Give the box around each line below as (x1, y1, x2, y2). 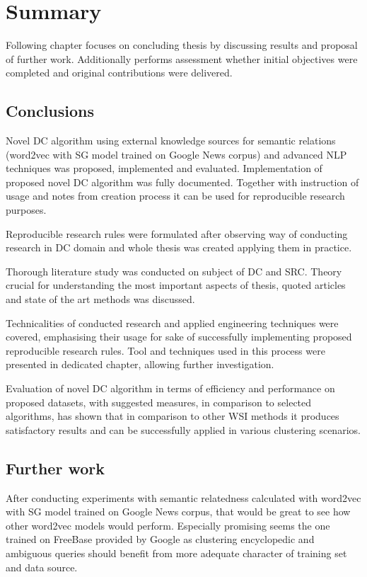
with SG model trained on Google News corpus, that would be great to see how (6, 504, 351, 519)
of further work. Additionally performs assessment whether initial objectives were (6, 51, 358, 66)
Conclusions (6, 100, 95, 122)
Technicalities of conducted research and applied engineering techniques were (6, 315, 339, 330)
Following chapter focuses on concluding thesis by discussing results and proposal (6, 38, 358, 52)
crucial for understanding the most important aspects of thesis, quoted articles (6, 278, 346, 292)
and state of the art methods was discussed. (6, 292, 195, 307)
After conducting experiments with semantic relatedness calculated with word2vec (6, 490, 361, 505)
